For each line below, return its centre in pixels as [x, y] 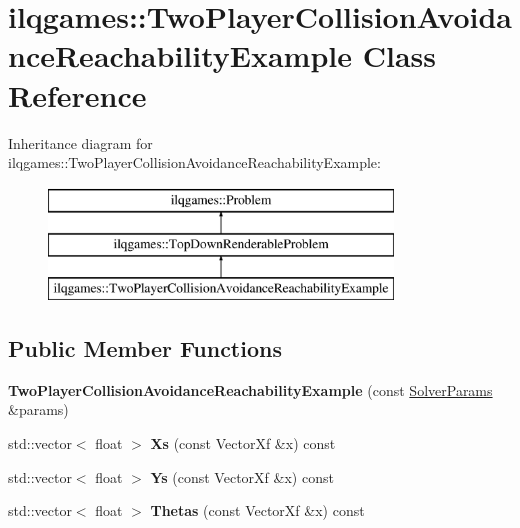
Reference [77, 94]
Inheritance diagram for [80, 142]
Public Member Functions [145, 348]
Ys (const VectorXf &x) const [242, 476]
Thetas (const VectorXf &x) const [257, 510]
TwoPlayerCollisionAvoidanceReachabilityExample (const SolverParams [250, 389]
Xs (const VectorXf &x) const [243, 443]
